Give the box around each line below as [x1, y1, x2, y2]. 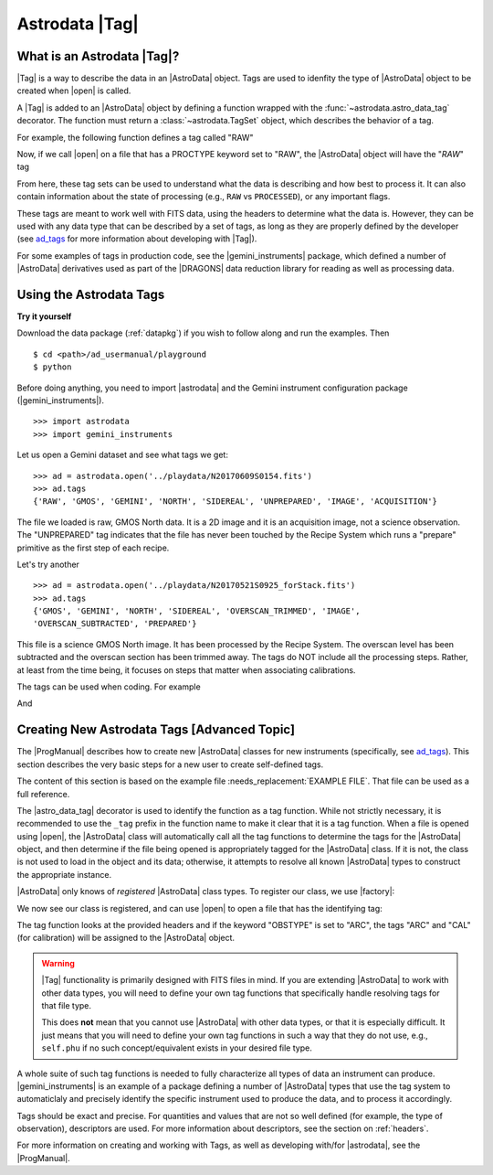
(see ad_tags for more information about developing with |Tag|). [16, 233, 257, 244]
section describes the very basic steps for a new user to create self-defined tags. [16, 759, 324, 770]
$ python [33, 362, 72, 372]
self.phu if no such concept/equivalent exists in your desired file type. [41, 1042, 312, 1053]
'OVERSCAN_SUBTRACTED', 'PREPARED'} [33, 618, 197, 629]
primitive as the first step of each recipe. [16, 542, 170, 553]
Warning [41, 957, 75, 968]
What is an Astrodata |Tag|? [16, 48, 180, 64]
